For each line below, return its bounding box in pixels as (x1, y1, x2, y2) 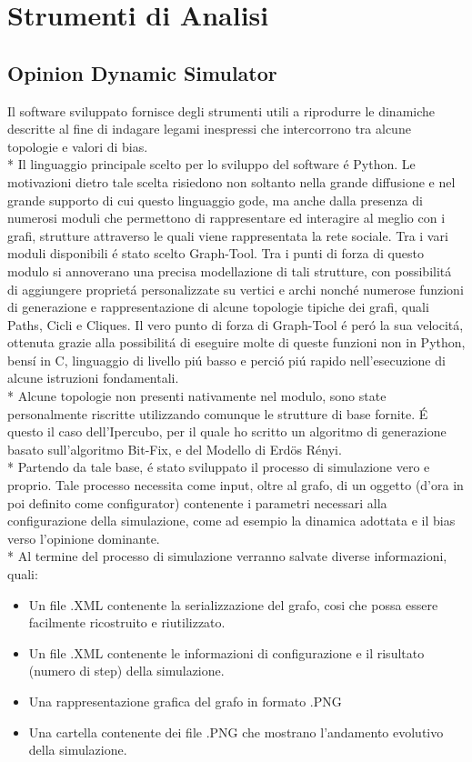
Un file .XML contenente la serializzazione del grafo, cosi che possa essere (28, 595, 438, 614)
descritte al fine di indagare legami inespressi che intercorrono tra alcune (7, 119, 411, 138)
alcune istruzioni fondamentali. (7, 368, 179, 387)
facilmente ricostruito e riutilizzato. (28, 613, 226, 632)
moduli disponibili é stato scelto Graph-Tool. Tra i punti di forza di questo (7, 244, 424, 263)
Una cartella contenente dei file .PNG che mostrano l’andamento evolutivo (28, 722, 444, 741)
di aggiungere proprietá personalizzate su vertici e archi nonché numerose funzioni (7, 279, 464, 298)
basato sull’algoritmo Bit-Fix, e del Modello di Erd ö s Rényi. (7, 439, 342, 458)
